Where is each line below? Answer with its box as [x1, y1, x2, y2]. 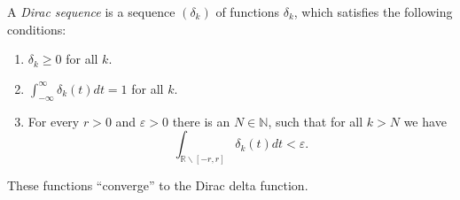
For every [27, 112, 80, 130]
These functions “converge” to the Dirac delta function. [7, 176, 308, 195]
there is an [172, 112, 230, 130]
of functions [215, 3, 280, 20]
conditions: [7, 19, 66, 38]
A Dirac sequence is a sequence [7, 3, 175, 20]
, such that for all [268, 112, 363, 130]
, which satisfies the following [293, 3, 453, 20]
